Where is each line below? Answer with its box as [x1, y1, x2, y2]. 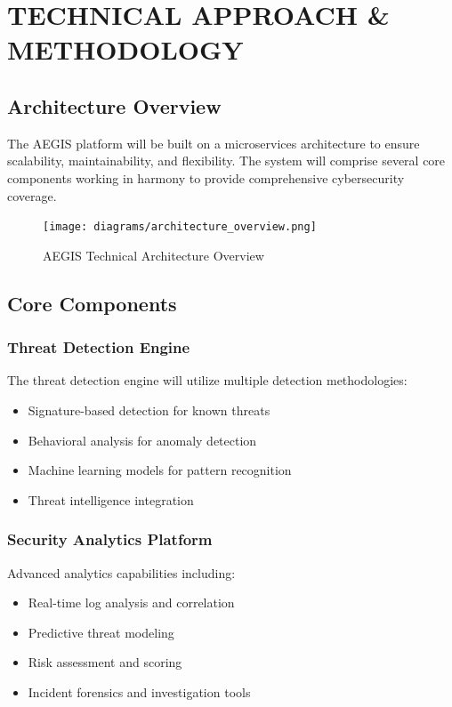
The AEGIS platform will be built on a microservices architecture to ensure [7, 133, 420, 152]
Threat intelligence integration [28, 490, 194, 509]
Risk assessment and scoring [28, 653, 182, 671]
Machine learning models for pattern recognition [28, 461, 292, 479]
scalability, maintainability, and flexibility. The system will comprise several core [7, 151, 446, 170]
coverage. [7, 186, 57, 205]
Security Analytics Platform [7, 528, 213, 550]
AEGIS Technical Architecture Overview [43, 245, 264, 264]
